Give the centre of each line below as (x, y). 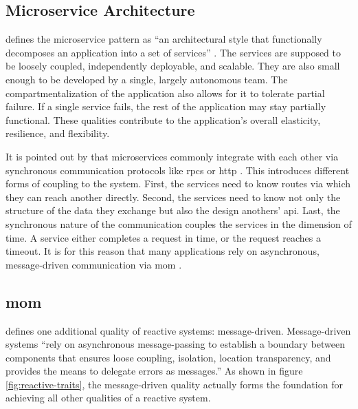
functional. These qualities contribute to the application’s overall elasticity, (163, 119)
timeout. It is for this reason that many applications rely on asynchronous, (163, 251)
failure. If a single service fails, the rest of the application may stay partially (166, 106)
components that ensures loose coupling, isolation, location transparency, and (168, 357)
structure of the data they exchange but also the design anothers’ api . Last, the (173, 210)
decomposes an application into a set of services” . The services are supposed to (174, 52)
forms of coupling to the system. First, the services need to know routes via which (178, 183)
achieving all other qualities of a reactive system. (108, 398)
